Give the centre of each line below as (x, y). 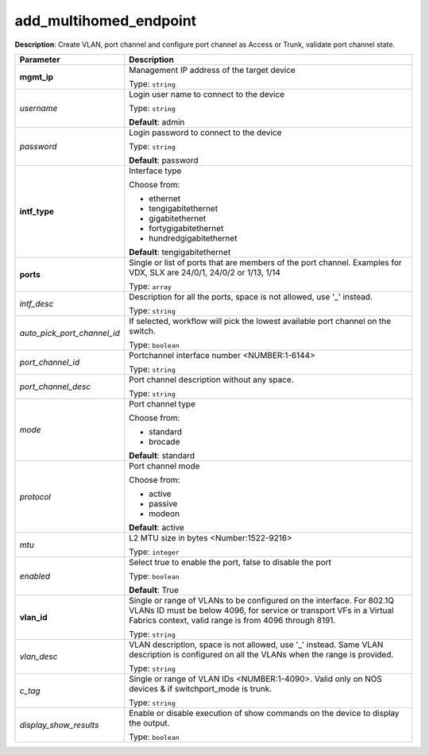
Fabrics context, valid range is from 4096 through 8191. (232, 620)
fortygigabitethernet (186, 228)
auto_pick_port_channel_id (70, 333)
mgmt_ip (37, 77)
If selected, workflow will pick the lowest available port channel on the (260, 321)
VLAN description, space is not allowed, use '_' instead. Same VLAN (256, 645)
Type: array (150, 286)
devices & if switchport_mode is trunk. (200, 688)
